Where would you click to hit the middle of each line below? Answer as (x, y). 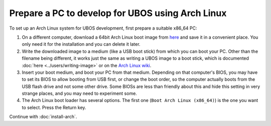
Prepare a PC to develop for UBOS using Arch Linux (118, 13)
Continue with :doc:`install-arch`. (43, 117)
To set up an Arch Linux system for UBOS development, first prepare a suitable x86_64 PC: (103, 28)
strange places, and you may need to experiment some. (80, 93)
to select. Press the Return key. (54, 107)
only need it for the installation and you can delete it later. (81, 44)
